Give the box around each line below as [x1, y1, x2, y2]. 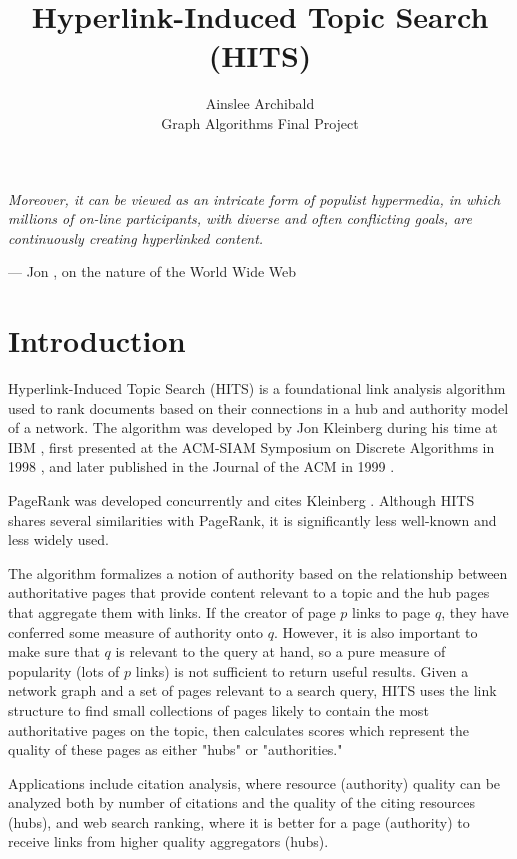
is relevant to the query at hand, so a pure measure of [115, 641, 446, 662]
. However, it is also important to [273, 621, 478, 642]
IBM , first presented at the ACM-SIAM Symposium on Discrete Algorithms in [8, 436, 495, 457]
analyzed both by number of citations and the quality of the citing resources [8, 792, 476, 813]
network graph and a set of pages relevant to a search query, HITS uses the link [8, 680, 497, 701]
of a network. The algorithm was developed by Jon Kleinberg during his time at [8, 417, 498, 438]
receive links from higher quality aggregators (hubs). [8, 831, 329, 852]
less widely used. [8, 529, 109, 550]
